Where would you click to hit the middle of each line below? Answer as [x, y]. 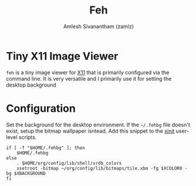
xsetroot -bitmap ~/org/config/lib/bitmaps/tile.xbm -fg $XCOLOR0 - [102, 168]
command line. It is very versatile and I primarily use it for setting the [89, 78]
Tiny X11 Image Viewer [62, 56]
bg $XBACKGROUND [26, 173]
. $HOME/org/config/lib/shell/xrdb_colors [69, 163]
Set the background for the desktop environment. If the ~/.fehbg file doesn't [98, 125]
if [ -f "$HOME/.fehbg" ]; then [45, 148]
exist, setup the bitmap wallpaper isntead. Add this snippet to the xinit [90, 131]
